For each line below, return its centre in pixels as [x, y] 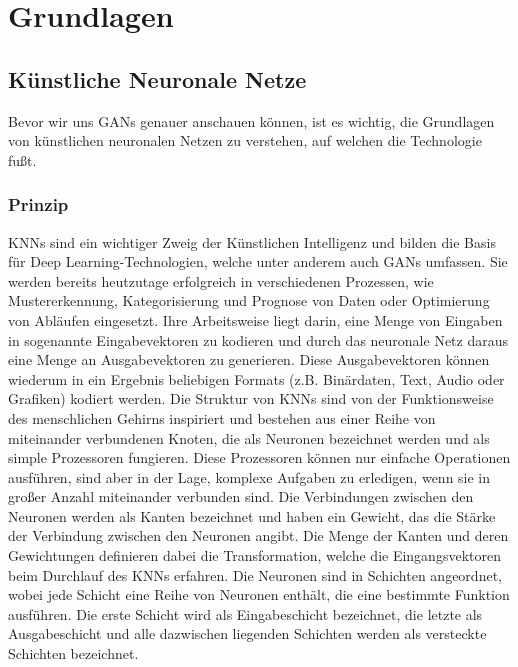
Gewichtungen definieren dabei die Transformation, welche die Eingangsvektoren [254, 555]
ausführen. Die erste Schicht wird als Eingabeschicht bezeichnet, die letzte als [245, 613]
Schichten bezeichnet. [73, 653]
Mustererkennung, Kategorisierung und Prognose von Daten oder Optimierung [249, 300]
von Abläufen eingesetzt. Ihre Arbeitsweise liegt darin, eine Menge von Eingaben [255, 319]
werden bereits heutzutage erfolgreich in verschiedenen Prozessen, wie [221, 280]
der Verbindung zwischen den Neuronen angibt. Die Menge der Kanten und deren [258, 535]
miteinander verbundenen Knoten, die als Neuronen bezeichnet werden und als [249, 437]
